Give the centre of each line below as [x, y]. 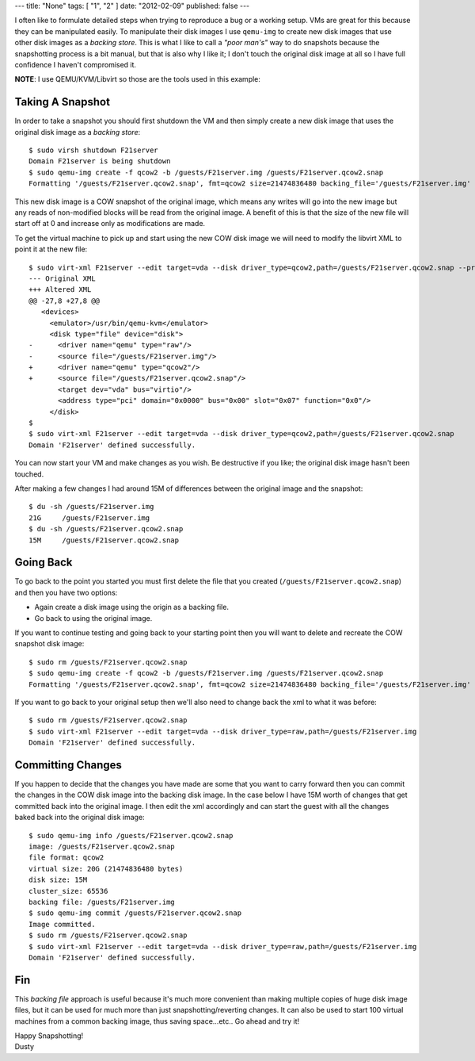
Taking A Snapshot [63, 102]
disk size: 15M [58, 880]
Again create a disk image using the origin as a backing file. [132, 607]
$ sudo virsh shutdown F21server [93, 150]
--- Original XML [62, 278]
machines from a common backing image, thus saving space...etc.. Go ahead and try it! [157, 1021]
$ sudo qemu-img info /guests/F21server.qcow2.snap [131, 835]
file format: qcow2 [66, 858]
